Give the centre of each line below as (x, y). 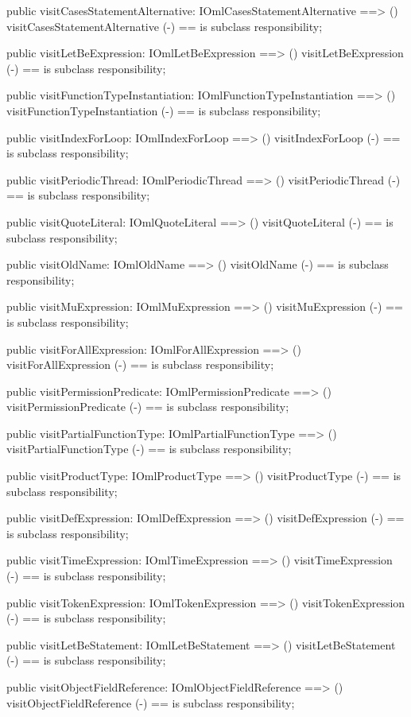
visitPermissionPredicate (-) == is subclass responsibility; (148, 407)
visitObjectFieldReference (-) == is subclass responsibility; (151, 702)
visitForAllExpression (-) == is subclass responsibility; (140, 364)
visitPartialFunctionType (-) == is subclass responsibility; (149, 449)
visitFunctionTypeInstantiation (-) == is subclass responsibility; (164, 110)
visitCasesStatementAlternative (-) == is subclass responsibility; (165, 26)
